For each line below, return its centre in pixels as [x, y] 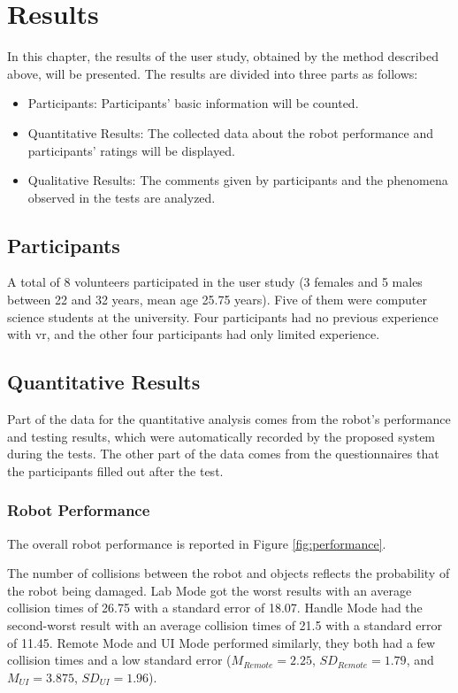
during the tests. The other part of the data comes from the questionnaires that [223, 454]
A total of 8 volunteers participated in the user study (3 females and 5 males [215, 282]
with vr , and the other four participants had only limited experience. [194, 334]
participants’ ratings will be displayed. [131, 150]
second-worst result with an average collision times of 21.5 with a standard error [225, 625]
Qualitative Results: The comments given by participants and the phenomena [238, 180]
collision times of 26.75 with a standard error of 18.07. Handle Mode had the [215, 608]
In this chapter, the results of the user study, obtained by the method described [223, 56]
